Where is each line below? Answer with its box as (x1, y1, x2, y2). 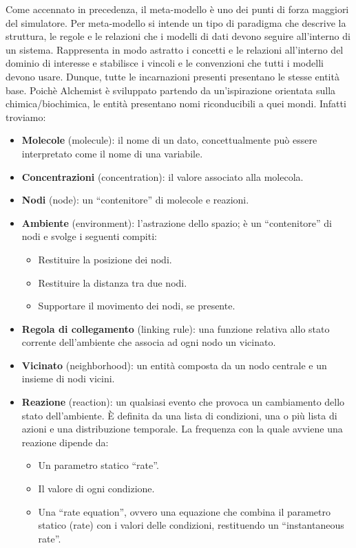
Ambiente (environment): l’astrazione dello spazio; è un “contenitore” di (21, 215, 333, 230)
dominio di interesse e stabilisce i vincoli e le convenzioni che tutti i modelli (6, 56, 324, 70)
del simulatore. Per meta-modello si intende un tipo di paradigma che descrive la (6, 15, 346, 30)
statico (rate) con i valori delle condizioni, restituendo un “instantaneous (38, 518, 344, 532)
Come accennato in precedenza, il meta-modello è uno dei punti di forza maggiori (6, 2, 349, 16)
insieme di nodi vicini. (21, 371, 115, 386)
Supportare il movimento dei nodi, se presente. (38, 298, 235, 313)
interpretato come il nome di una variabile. (21, 146, 203, 160)
